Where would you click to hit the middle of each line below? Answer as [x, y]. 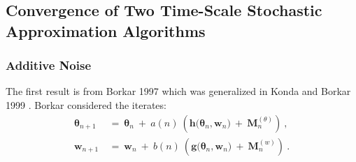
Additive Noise [49, 65]
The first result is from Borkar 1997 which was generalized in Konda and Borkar [178, 91]
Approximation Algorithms [106, 30]
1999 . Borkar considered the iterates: [86, 104]
